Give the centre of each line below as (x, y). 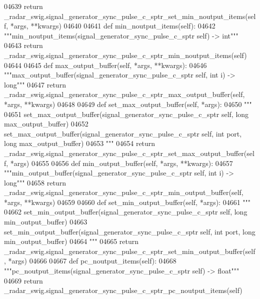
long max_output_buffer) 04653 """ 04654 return (80, 143)
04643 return (23, 45)
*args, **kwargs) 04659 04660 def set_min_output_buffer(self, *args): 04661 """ (127, 202)
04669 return (23, 280)
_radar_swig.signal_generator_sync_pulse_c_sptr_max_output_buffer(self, (124, 94)
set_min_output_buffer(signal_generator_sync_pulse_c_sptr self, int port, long (130, 231)
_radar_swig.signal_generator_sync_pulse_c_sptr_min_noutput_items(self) (125, 55)
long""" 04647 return (35, 84)
